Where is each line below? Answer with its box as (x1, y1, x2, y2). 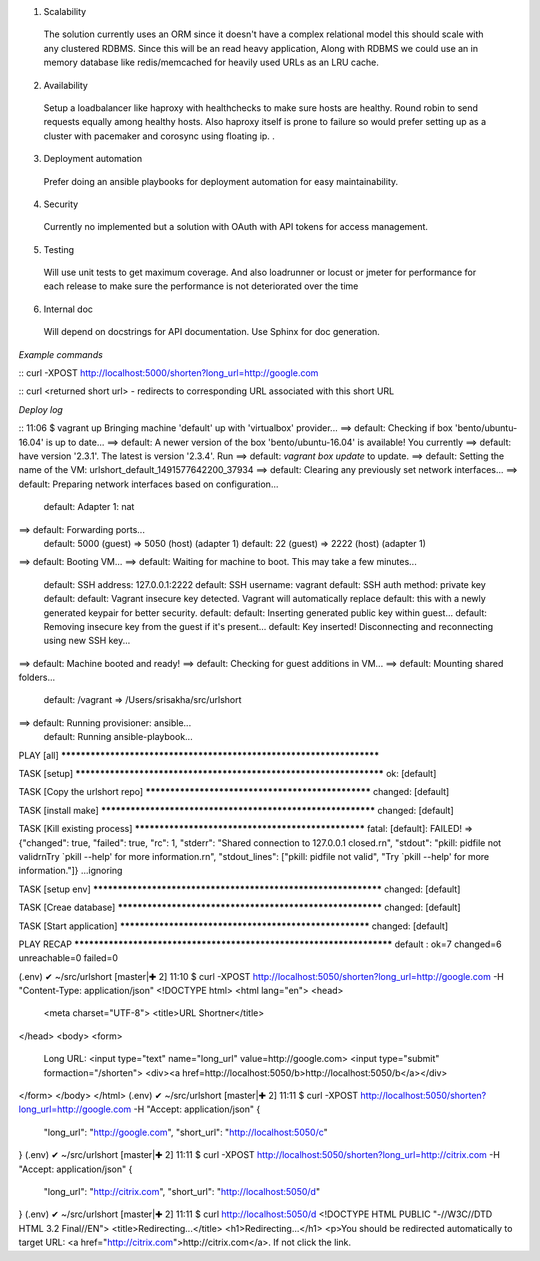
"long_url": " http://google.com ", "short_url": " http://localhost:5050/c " (43, 1126, 329, 1138)
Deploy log (18, 403, 64, 415)
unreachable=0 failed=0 (18, 952, 119, 964)
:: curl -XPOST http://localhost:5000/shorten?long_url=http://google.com (18, 367, 319, 379)
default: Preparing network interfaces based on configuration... (18, 478, 279, 490)
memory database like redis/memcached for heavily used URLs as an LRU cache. (43, 56, 380, 69)
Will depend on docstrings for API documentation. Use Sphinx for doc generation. (43, 326, 380, 338)
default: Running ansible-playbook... (43, 731, 194, 743)
